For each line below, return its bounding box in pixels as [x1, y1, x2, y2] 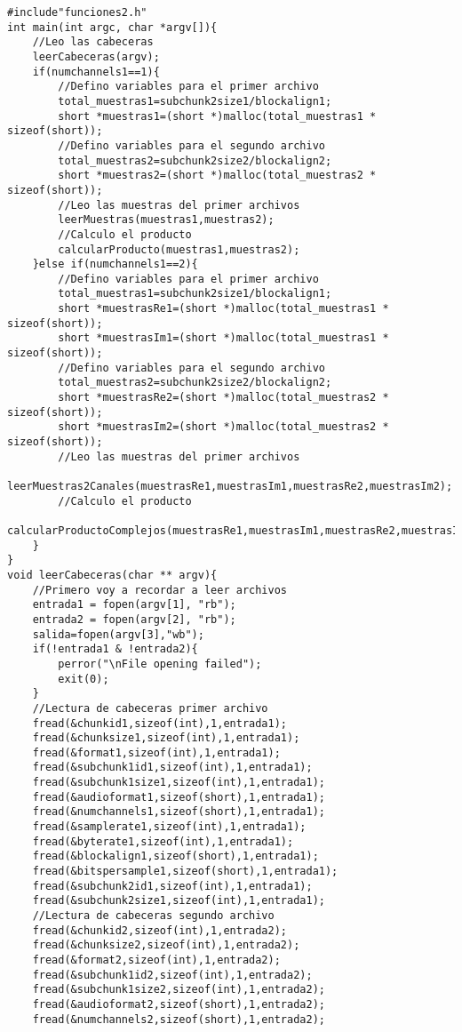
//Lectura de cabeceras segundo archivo [32, 909, 275, 923]
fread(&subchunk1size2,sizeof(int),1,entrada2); [32, 983, 325, 996]
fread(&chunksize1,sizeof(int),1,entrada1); [32, 732, 300, 745]
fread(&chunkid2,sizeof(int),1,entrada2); [32, 924, 287, 937]
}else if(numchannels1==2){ [32, 258, 198, 271]
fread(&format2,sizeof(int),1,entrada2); [32, 954, 281, 966]
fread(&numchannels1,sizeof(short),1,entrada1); [32, 805, 325, 819]
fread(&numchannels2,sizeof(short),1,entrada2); [32, 1012, 325, 1026]
